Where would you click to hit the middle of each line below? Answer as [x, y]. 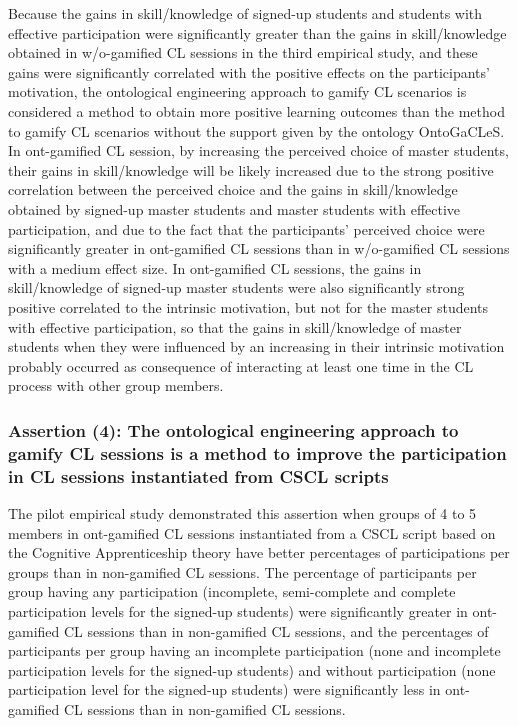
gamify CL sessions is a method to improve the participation [257, 452]
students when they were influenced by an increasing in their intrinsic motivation [256, 346]
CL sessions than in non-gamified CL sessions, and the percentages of [276, 630]
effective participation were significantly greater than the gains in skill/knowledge [257, 32]
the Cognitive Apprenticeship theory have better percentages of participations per [259, 552]
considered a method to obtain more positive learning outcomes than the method [256, 110]
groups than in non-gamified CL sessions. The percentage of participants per [242, 571]
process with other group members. [116, 385]
